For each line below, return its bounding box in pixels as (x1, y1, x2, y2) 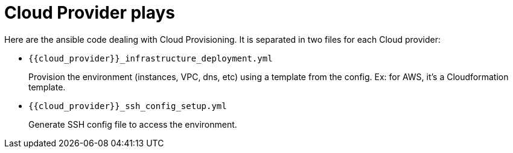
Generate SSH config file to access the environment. (28, 119, 237, 130)
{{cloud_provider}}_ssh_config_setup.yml (28, 101, 227, 111)
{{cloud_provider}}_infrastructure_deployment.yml (28, 53, 273, 63)
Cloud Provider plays (4, 2, 176, 23)
